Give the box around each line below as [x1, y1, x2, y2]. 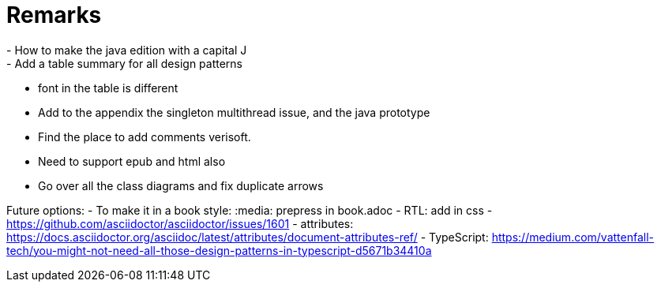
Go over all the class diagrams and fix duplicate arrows [38, 178, 324, 193]
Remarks [6, 2, 102, 28]
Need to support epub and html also [38, 154, 226, 168]
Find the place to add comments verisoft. [38, 129, 251, 144]
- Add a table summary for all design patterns [6, 56, 243, 70]
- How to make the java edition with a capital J [6, 43, 247, 57]
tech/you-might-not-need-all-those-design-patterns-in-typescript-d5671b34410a [6, 243, 432, 257]
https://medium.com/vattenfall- [491, 230, 655, 244]
